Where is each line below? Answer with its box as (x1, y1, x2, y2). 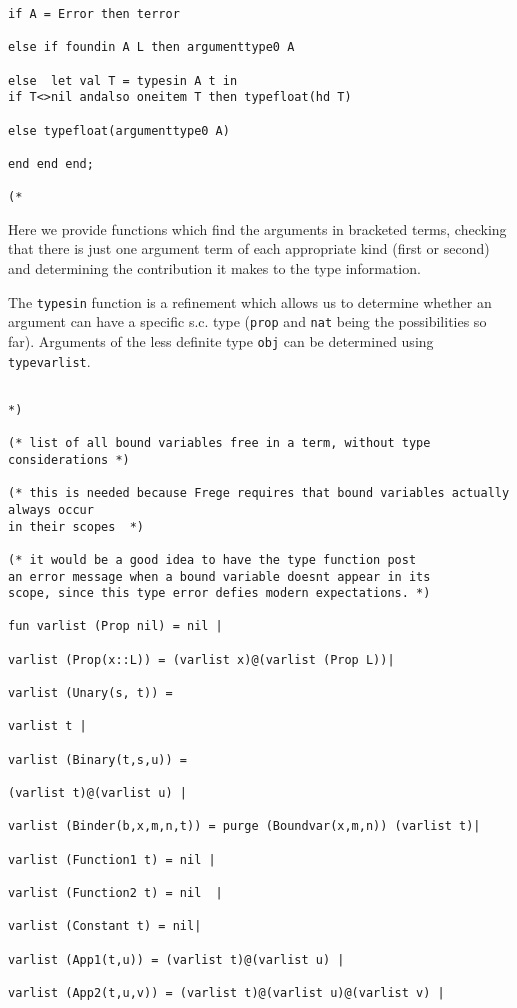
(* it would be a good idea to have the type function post (8, 552, 417, 567)
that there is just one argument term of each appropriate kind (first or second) (8, 238, 490, 259)
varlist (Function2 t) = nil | (8, 885, 223, 900)
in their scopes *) (8, 519, 145, 534)
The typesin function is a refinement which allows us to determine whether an (8, 291, 492, 312)
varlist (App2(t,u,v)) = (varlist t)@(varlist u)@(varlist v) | (8, 985, 445, 1000)
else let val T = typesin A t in (8, 73, 238, 88)
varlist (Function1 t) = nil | (8, 852, 216, 867)
